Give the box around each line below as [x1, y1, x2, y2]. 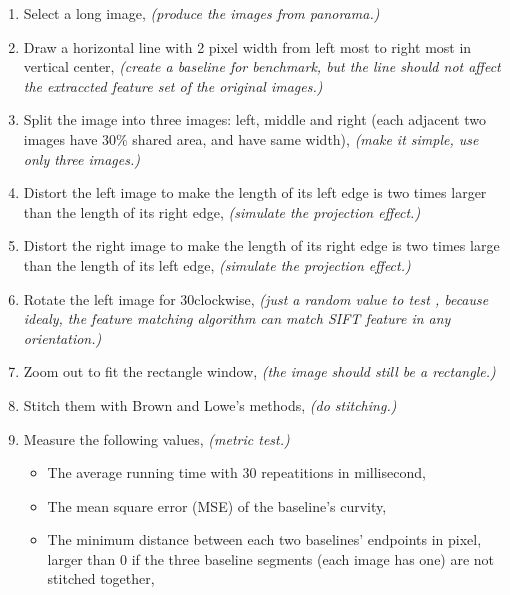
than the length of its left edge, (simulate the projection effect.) [23, 254, 411, 275]
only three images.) [23, 148, 140, 169]
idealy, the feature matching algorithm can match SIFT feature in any [23, 308, 451, 329]
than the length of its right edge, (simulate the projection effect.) [23, 201, 421, 222]
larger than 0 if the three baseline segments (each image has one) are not [47, 548, 495, 569]
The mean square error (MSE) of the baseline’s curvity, [47, 495, 387, 516]
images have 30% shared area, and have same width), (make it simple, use [23, 128, 479, 149]
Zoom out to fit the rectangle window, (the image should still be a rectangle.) [23, 361, 496, 382]
